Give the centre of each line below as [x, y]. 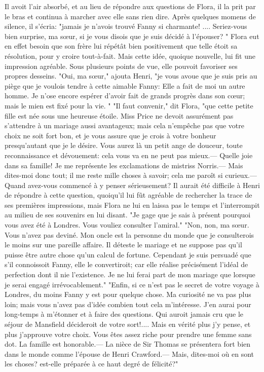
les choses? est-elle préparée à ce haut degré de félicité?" [91, 364]
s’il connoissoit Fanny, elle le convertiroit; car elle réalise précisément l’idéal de [126, 264]
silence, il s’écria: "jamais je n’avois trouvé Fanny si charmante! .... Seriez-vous [126, 26]
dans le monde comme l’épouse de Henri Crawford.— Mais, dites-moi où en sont [129, 354]
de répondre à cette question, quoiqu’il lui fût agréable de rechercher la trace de [128, 195]
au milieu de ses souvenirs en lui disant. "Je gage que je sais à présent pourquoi [128, 215]
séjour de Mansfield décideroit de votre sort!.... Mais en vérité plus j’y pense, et [128, 324]
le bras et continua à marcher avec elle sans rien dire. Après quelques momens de [130, 16]
